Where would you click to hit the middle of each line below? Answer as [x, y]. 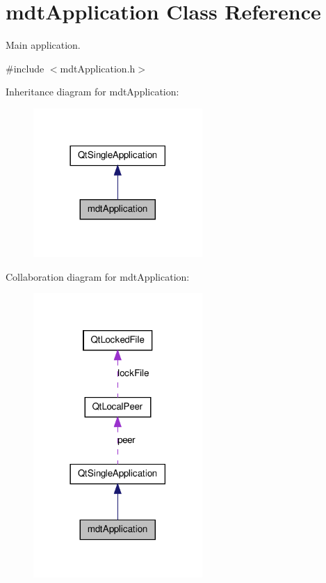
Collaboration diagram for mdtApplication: [98, 276]
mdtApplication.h [98, 68]
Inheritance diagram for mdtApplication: [92, 92]
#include [25, 68]
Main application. [43, 45]
